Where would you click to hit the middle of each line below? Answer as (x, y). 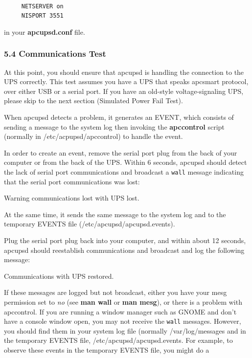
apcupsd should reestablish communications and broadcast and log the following (124, 250)
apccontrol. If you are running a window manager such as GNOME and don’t (120, 311)
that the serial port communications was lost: (72, 181)
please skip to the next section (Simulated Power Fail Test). (93, 101)
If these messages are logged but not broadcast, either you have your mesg (115, 292)
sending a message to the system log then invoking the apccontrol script (114, 126)
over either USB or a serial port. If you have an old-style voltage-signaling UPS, (124, 91)
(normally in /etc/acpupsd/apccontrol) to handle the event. (93, 136)
